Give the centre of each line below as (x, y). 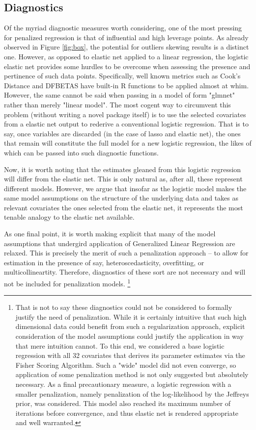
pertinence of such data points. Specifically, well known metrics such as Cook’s (122, 76)
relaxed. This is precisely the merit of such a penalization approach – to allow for (126, 253)
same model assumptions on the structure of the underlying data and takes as (121, 198)
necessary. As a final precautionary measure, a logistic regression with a (123, 384)
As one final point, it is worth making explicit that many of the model (110, 234)
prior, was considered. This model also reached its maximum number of (123, 403)
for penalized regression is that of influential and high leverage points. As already (126, 37)
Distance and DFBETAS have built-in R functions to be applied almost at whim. (127, 85)
